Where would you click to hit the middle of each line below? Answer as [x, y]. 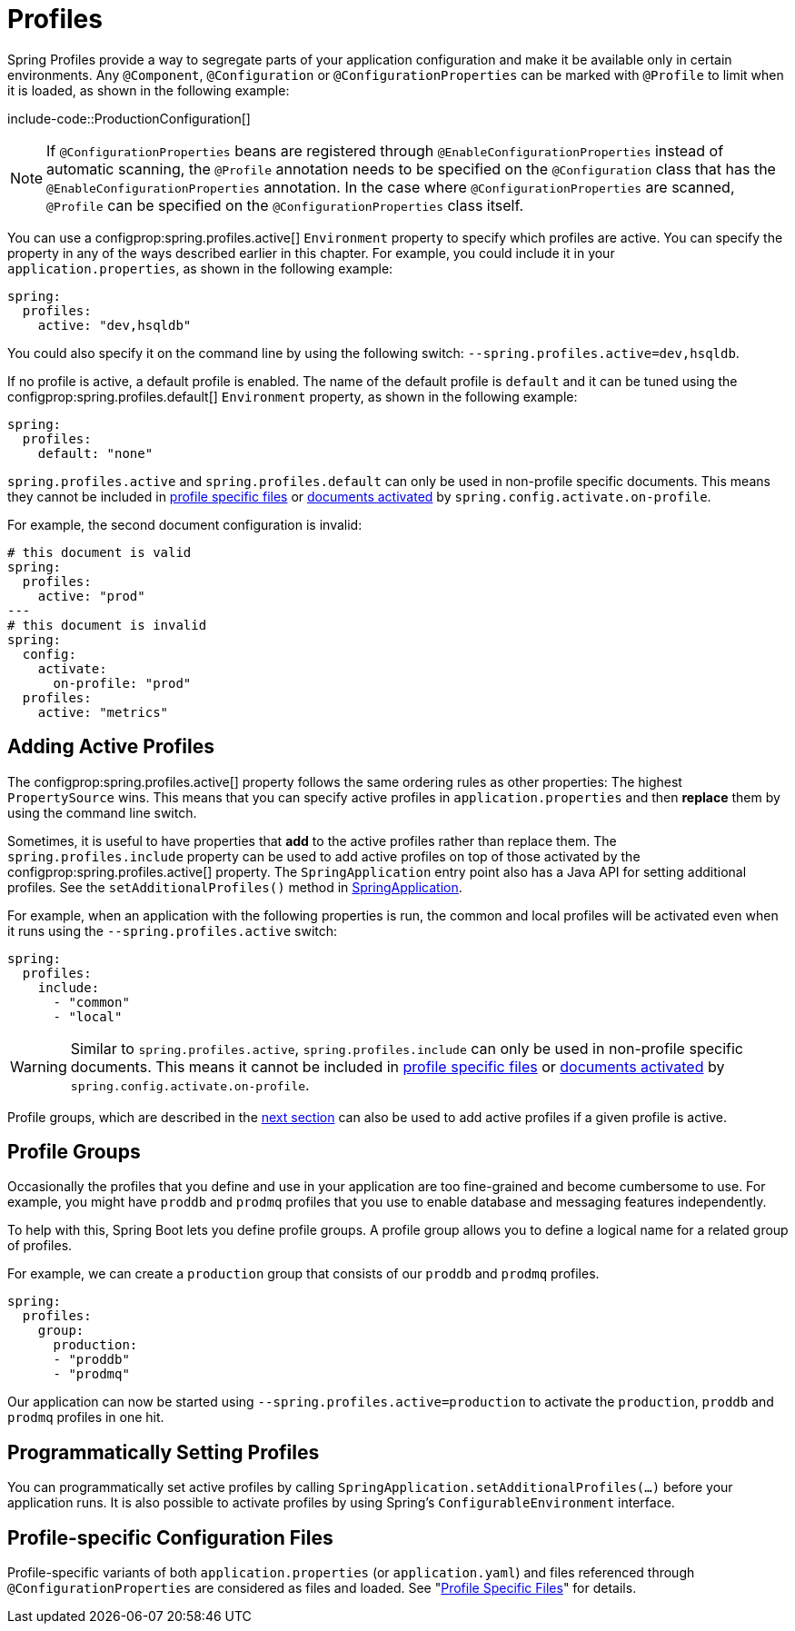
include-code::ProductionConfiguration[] [129, 118]
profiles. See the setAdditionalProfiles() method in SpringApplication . [235, 887]
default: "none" [95, 453]
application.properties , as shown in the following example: [200, 268]
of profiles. [40, 1246]
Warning [39, 1066]
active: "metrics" [103, 712]
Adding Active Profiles [111, 747]
